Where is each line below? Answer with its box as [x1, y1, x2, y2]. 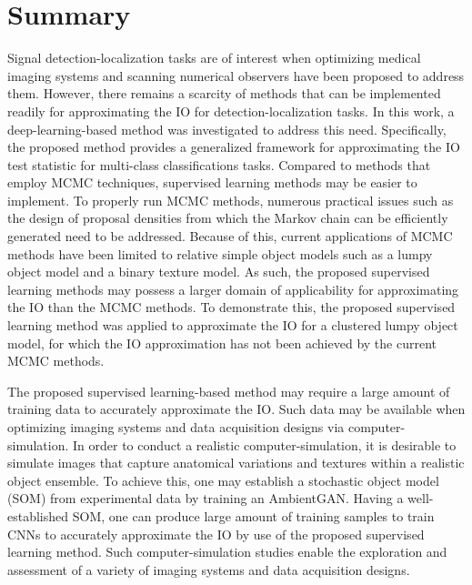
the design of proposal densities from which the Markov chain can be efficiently [7, 208, 448, 227]
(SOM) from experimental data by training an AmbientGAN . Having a [7, 489, 404, 508]
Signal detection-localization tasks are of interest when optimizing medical [7, 48, 421, 67]
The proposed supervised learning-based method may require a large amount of [7, 381, 450, 400]
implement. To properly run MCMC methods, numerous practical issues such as [7, 190, 454, 209]
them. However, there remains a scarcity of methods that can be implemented [7, 84, 441, 103]
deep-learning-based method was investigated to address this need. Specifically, [7, 119, 447, 138]
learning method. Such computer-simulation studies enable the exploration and [7, 542, 447, 561]
